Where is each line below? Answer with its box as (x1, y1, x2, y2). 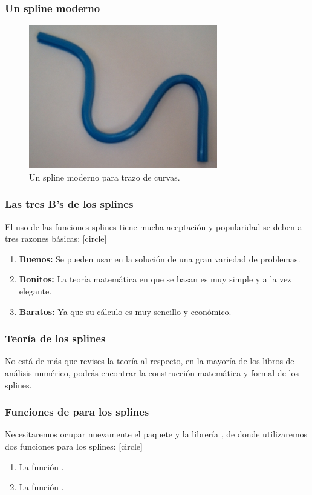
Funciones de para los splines (5, 404, 149, 419)
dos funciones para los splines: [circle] (5, 440, 143, 452)
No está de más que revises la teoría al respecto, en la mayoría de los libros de (5, 354, 294, 367)
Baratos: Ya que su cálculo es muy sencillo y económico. (19, 305, 232, 317)
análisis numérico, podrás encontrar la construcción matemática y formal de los (5, 367, 299, 379)
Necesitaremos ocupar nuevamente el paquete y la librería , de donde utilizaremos (5, 428, 308, 440)
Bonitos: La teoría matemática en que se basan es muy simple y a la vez (19, 273, 291, 285)
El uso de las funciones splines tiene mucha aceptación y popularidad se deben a (5, 220, 302, 233)
